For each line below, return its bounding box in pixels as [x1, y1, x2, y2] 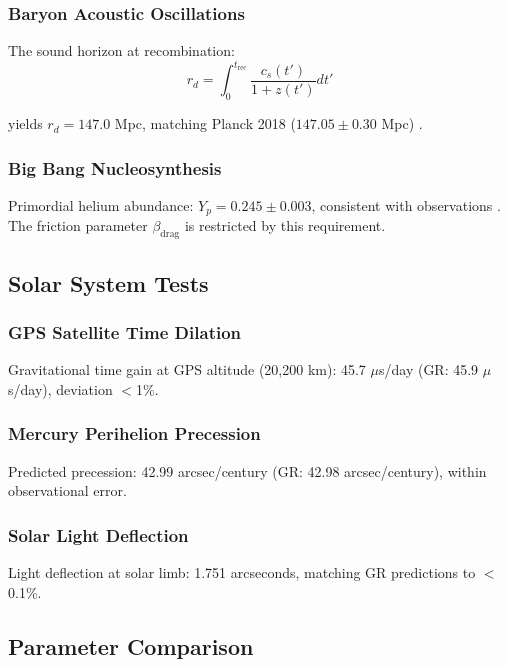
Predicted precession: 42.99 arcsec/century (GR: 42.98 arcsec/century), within [8, 460, 487, 481]
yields [8, 113, 43, 134]
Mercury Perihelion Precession [8, 421, 261, 446]
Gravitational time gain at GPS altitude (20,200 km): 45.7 [8, 359, 366, 380]
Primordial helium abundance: [8, 194, 194, 215]
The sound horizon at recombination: [8, 40, 235, 61]
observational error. [8, 480, 127, 501]
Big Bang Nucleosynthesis [8, 155, 222, 180]
